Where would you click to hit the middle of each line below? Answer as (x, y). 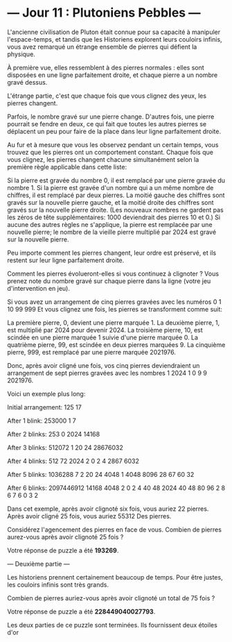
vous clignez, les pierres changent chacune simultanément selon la (103, 159)
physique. (21, 54)
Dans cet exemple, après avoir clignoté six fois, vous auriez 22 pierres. (108, 509)
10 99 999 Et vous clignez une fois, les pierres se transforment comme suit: (115, 309)
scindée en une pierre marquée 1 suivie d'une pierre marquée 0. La (103, 337)
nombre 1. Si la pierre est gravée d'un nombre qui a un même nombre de (110, 187)
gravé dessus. (27, 82)
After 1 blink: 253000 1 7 (42, 421)
